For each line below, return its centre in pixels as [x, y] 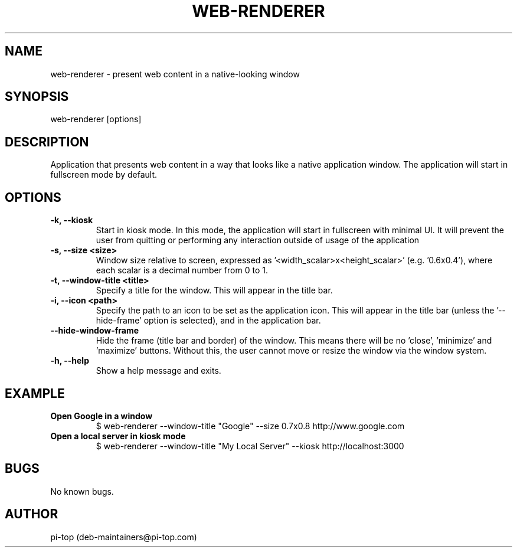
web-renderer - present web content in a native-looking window [175, 74]
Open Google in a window [102, 416]
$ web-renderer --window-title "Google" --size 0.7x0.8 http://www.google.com [250, 426]
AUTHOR [32, 514]
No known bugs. [82, 491]
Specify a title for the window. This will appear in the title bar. [214, 290]
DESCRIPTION [47, 142]
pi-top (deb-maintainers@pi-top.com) [124, 537]
